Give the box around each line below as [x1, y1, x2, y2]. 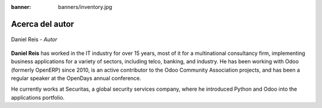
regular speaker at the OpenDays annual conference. [11, 75, 141, 82]
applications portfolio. [11, 94, 65, 101]
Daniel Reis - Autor [11, 36, 58, 43]
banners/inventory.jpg [58, 4, 113, 10]
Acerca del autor [11, 18, 75, 29]
